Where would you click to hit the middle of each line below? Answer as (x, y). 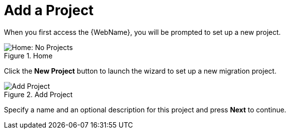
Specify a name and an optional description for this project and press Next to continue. (145, 109)
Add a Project (49, 10)
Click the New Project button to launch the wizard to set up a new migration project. (140, 71)
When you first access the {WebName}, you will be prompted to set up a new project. (143, 32)
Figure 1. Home (28, 55)
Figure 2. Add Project (38, 94)
